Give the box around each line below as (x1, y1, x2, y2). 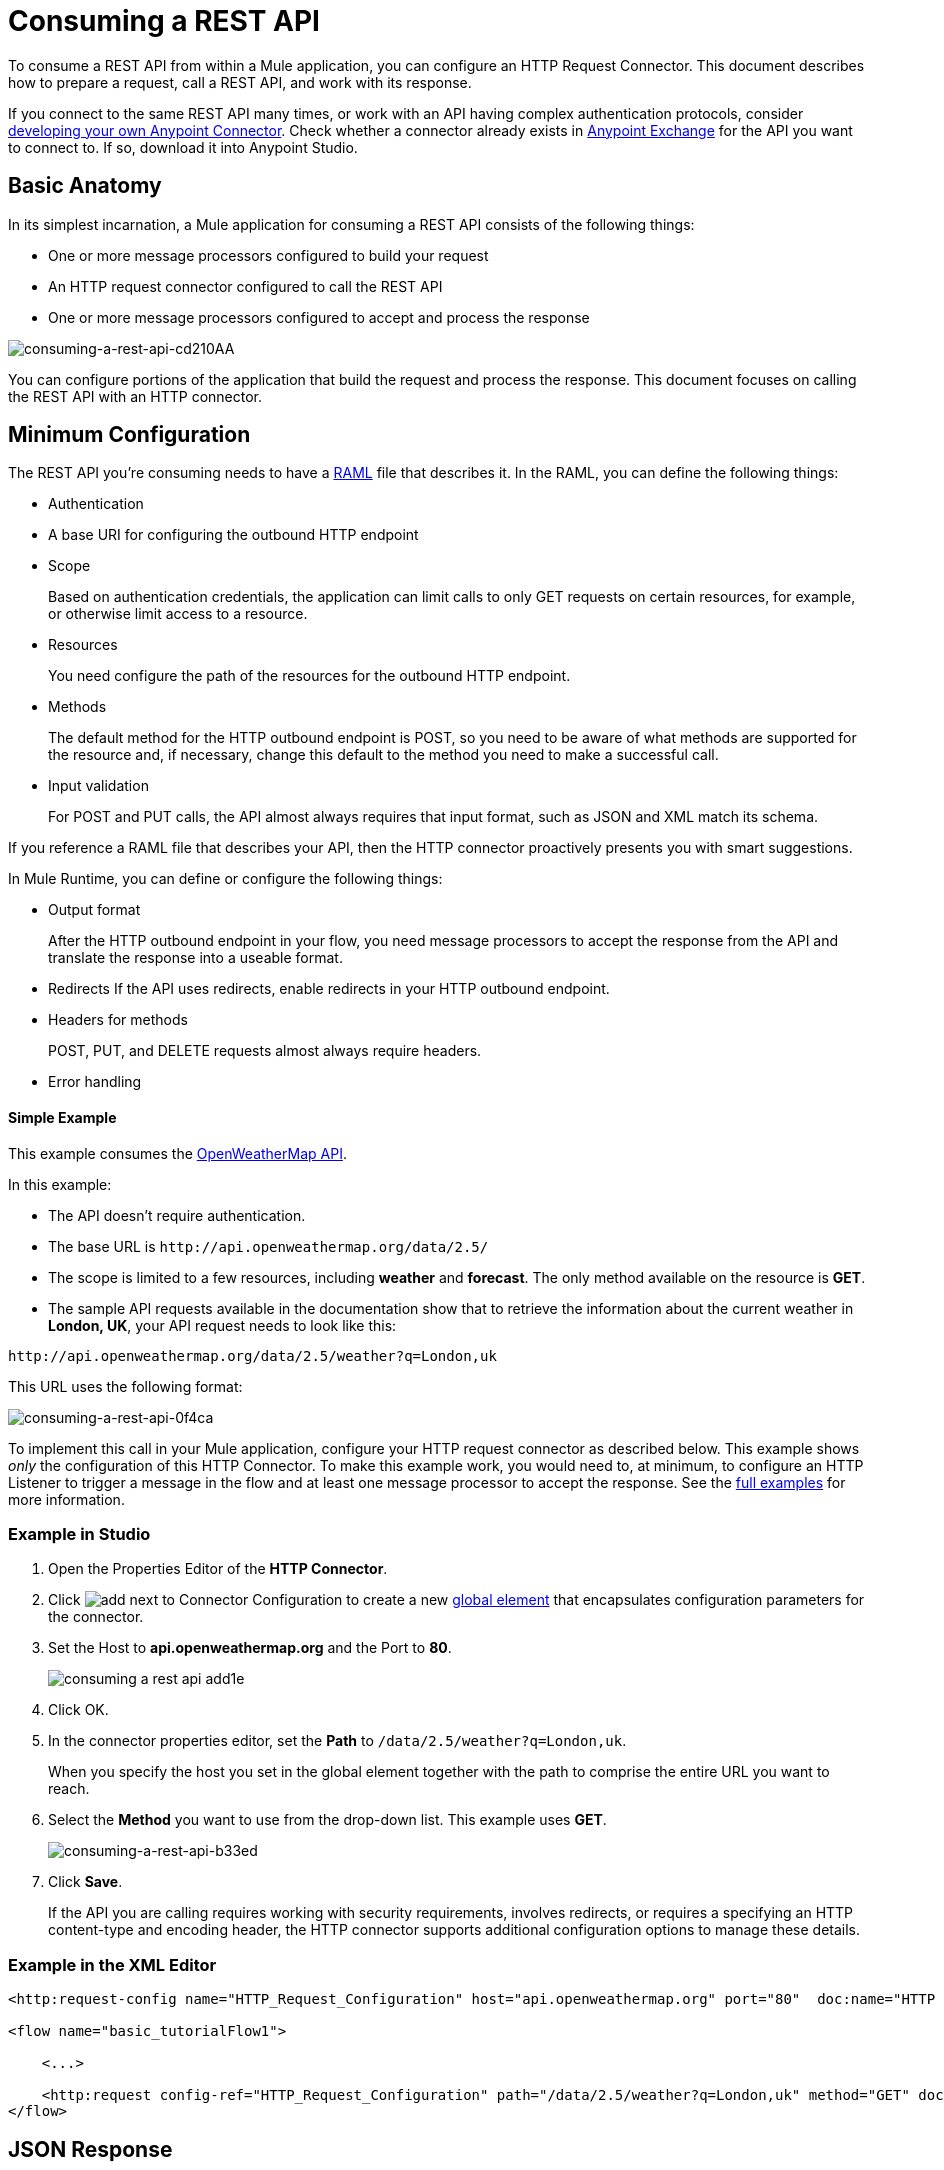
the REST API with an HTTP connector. (8, 387, 263, 405)
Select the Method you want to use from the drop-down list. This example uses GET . (48, 1811, 607, 1829)
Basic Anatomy (8, 173, 162, 199)
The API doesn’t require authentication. (48, 1206, 306, 1224)
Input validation (48, 777, 149, 795)
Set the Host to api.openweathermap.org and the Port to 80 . (48, 1639, 452, 1657)
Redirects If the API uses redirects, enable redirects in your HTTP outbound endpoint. (48, 980, 610, 998)
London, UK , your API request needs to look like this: (48, 1316, 397, 1334)
